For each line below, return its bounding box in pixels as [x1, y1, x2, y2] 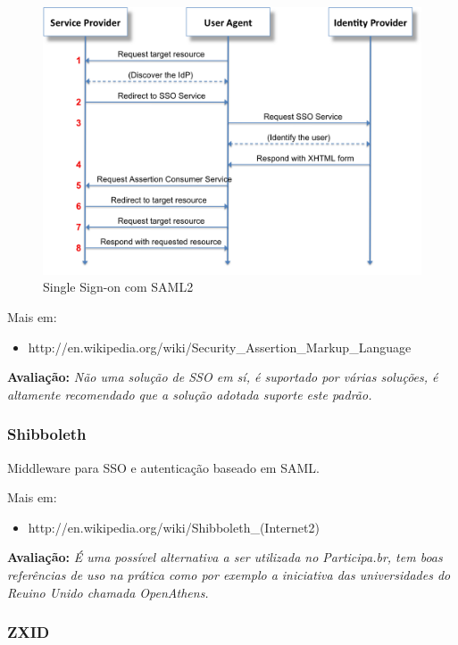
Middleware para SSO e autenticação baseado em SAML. [7, 458, 320, 476]
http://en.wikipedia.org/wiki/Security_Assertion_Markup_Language [28, 337, 412, 356]
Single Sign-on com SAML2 [43, 277, 194, 296]
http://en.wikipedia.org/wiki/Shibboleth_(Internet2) [28, 517, 320, 536]
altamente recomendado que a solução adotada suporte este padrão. [7, 385, 372, 403]
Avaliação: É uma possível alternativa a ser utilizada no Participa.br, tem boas [7, 548, 443, 566]
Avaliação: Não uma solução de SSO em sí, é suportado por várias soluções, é [7, 368, 438, 386]
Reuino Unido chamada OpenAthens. [7, 583, 209, 601]
